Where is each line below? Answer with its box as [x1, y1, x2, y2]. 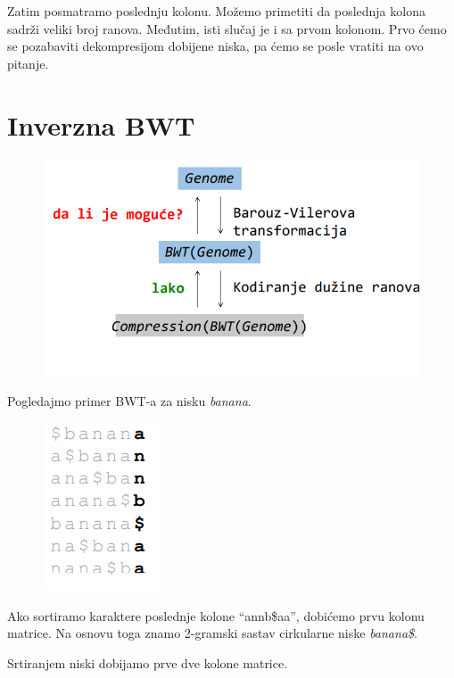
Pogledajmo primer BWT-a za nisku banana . [7, 392, 252, 410]
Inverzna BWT [7, 106, 195, 143]
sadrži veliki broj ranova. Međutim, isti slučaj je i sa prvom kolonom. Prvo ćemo [7, 19, 447, 37]
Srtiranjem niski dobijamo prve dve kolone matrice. [7, 653, 288, 672]
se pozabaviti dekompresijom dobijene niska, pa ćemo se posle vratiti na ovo [7, 37, 424, 55]
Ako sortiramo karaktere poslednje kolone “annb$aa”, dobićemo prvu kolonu [7, 606, 425, 624]
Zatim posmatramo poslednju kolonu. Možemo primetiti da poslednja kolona [7, 2, 425, 20]
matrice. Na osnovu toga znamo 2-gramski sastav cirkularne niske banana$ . [7, 624, 417, 642]
